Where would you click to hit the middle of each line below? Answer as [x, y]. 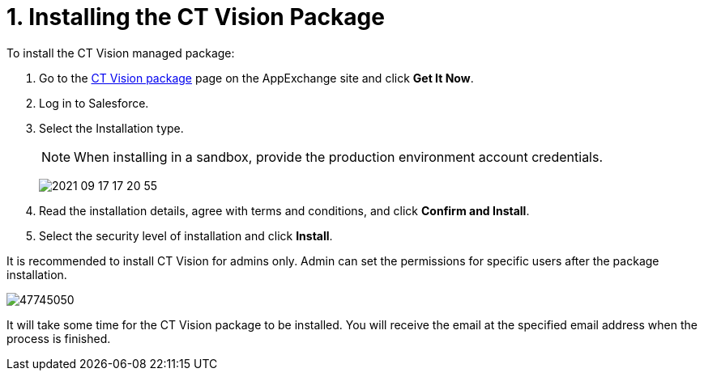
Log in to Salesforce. [94, 103]
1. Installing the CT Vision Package [196, 17]
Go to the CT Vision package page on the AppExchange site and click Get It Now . [256, 78]
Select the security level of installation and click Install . [186, 235]
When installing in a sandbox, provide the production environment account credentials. [339, 157]
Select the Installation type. [111, 128]
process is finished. [59, 338]
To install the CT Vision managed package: [121, 53]
